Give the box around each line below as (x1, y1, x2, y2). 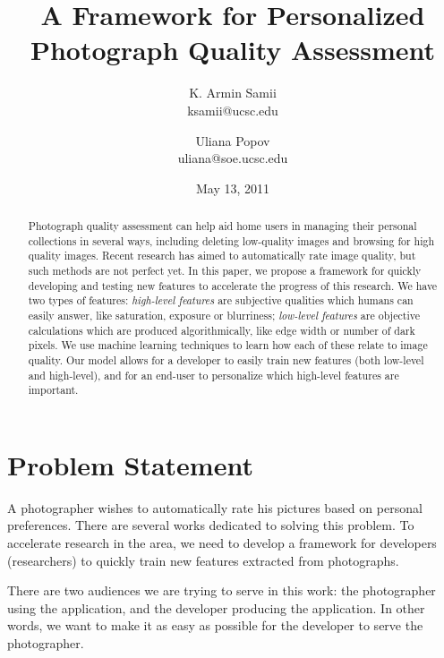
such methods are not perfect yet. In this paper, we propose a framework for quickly (28, 263, 422, 278)
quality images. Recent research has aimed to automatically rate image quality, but (28, 248, 416, 263)
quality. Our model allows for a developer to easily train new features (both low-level (28, 352, 424, 367)
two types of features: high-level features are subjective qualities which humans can (28, 293, 414, 308)
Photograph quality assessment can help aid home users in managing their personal (28, 218, 417, 234)
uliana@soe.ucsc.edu (177, 149, 288, 167)
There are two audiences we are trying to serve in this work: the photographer (7, 581, 436, 600)
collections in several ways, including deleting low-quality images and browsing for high (28, 233, 435, 248)
